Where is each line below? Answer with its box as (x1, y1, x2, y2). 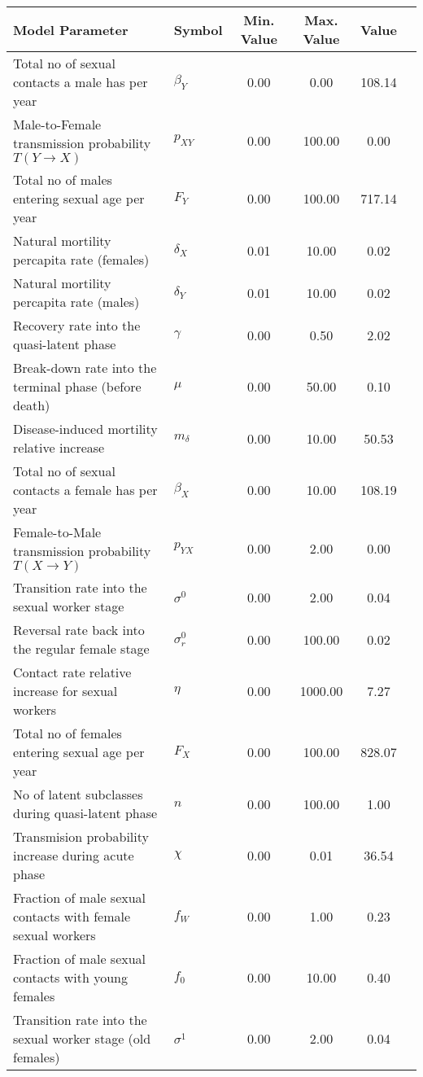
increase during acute (13, 846, 134, 865)
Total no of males (13, 170, 112, 189)
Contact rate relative (13, 663, 132, 681)
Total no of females (13, 724, 122, 742)
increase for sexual (13, 681, 118, 700)
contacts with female (13, 907, 131, 926)
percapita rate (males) (13, 292, 140, 311)
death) (13, 396, 50, 414)
